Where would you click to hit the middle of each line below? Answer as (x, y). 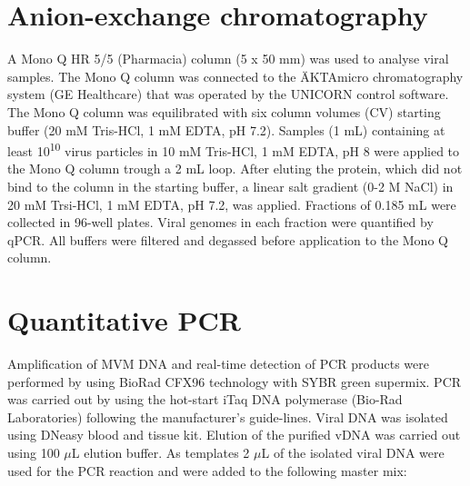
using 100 (34, 452)
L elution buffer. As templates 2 (160, 452)
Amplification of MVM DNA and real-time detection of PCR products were (218, 364)
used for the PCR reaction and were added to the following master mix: (207, 470)
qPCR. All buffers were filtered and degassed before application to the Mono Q (228, 239)
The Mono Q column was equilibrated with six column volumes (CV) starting (224, 111)
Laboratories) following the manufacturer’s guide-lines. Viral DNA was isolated (228, 417)
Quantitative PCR (124, 320)
